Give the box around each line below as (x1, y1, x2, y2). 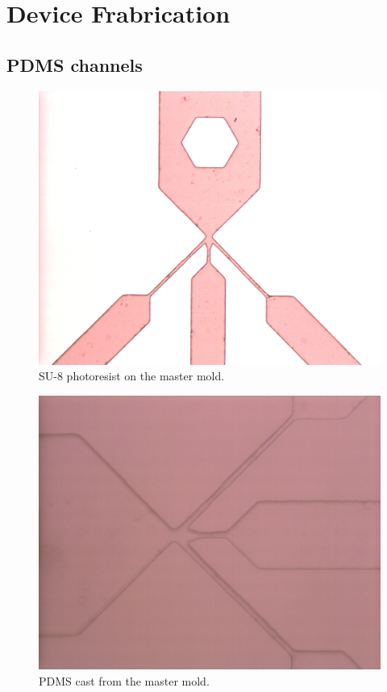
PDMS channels (6, 52, 143, 77)
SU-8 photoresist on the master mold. (39, 367, 225, 384)
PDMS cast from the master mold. (39, 672, 210, 689)
